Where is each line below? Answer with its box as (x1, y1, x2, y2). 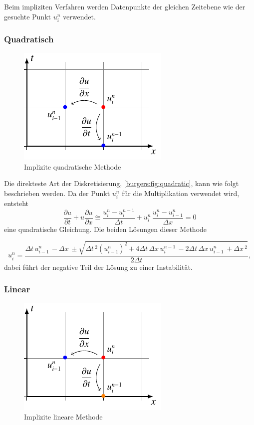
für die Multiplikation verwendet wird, (122, 188, 240, 198)
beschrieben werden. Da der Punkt (4, 188, 110, 198)
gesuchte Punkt (4, 11, 51, 21)
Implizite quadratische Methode (24, 161, 121, 172)
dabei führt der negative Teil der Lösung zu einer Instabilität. (4, 261, 193, 272)
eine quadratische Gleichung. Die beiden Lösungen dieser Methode (4, 223, 207, 234)
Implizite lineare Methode (24, 412, 103, 422)
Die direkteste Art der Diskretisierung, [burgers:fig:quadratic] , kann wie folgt (4, 178, 239, 189)
